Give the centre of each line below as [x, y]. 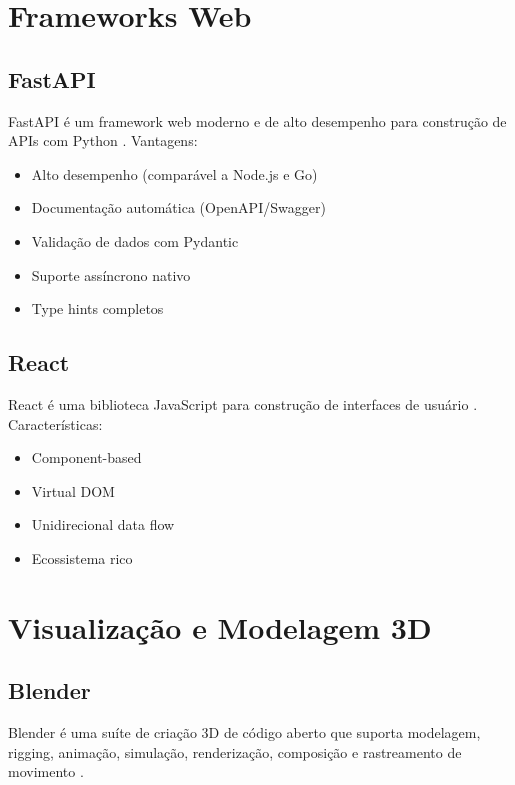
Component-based [86, 457]
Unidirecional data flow [103, 524]
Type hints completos [97, 308]
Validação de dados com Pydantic [135, 240]
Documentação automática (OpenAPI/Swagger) [178, 207]
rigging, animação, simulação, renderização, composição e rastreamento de [235, 751]
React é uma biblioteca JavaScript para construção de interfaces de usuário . [243, 403]
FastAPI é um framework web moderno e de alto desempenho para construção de [257, 120]
